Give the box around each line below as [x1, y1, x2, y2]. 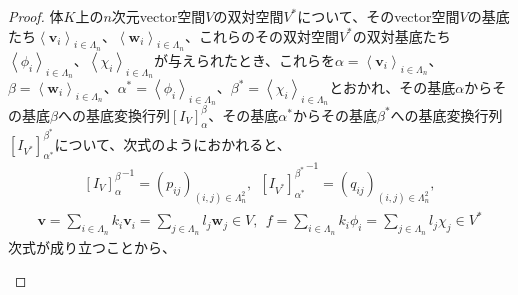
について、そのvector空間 [297, 6, 460, 26]
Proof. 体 [8, 6, 64, 26]
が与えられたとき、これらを [153, 49, 335, 70]
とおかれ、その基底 [329, 77, 456, 97]
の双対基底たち [352, 25, 451, 46]
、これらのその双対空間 [184, 25, 339, 46]
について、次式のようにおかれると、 [54, 133, 291, 154]
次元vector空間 [111, 6, 206, 26]
